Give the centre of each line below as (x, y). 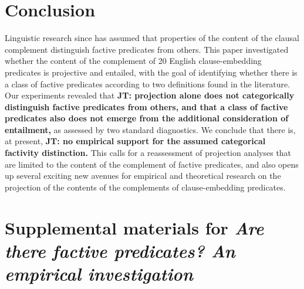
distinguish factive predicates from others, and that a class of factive (146, 106)
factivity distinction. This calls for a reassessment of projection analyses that (148, 153)
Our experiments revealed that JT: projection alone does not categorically (150, 95)
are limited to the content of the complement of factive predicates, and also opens (152, 164)
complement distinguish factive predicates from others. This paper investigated (147, 49)
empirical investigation (99, 273)
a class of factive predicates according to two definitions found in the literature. (148, 84)
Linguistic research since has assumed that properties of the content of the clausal (152, 38)
